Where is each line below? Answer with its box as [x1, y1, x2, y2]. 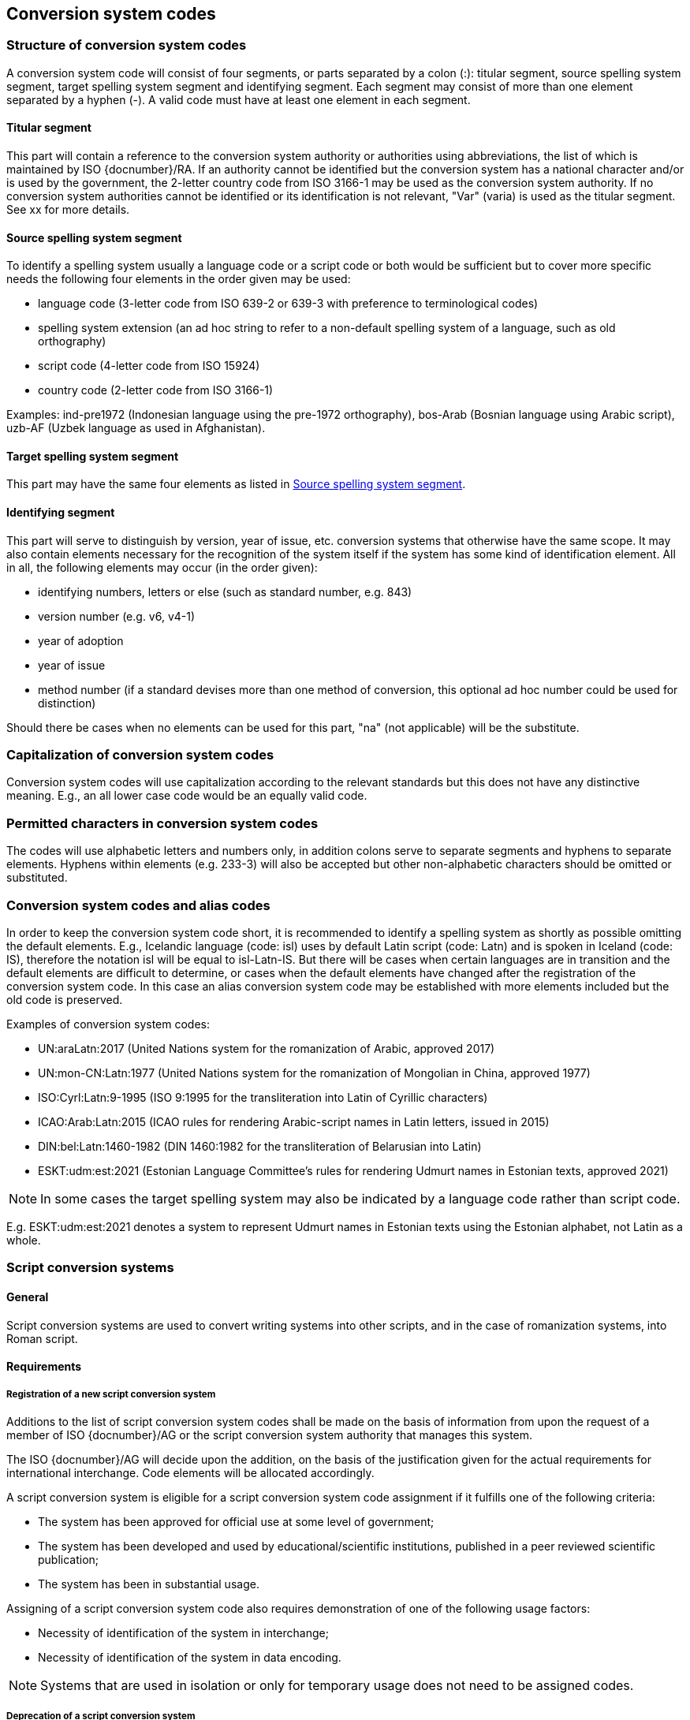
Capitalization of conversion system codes [6, 747, 274, 763]
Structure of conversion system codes [6, 37, 247, 54]
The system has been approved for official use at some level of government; [38, 1514, 435, 1528]
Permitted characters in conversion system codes [6, 815, 319, 831]
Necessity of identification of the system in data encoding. [38, 1650, 341, 1664]
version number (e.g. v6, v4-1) [38, 609, 196, 623]
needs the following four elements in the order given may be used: [6, 272, 351, 286]
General [6, 1289, 49, 1304]
